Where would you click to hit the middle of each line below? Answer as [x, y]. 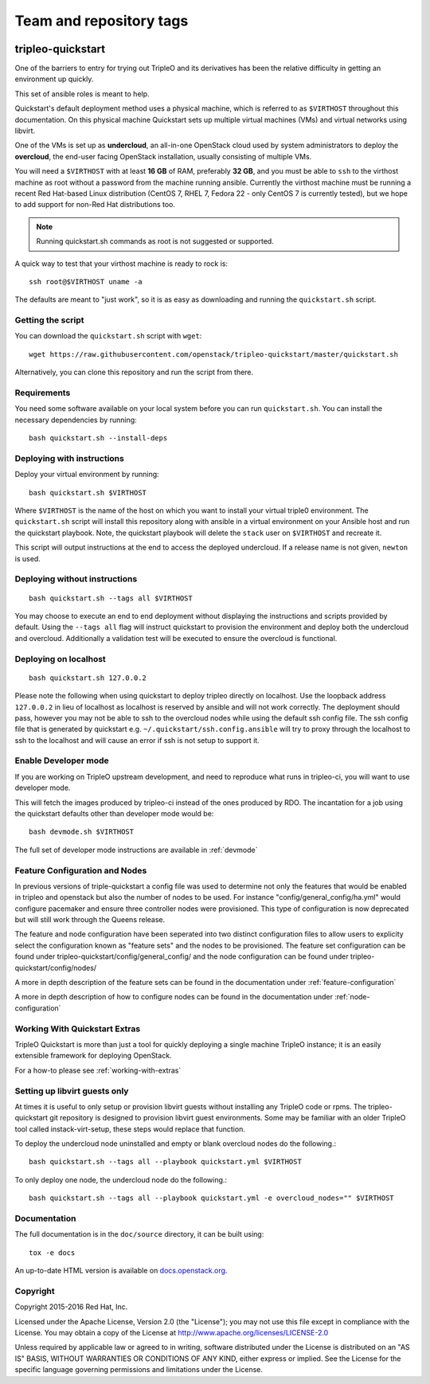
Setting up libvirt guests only [72, 1091]
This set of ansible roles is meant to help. [82, 94]
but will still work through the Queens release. [90, 920]
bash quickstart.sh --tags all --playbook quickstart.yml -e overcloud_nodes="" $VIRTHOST [211, 1198]
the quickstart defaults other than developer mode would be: [114, 813]
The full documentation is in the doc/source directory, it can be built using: [139, 1234]
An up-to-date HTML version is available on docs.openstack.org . [121, 1271]
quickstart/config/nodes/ [56, 968]
